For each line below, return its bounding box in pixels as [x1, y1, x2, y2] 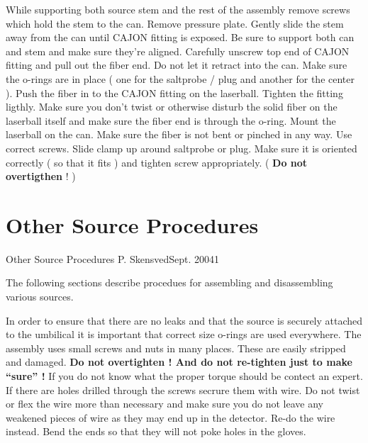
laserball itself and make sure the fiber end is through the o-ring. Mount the [6, 113, 336, 128]
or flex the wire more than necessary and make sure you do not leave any [6, 396, 323, 411]
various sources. [6, 289, 74, 304]
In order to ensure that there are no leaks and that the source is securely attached [6, 313, 363, 327]
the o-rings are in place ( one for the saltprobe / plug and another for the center [6, 71, 355, 86]
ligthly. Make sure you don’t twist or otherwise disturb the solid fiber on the [6, 99, 338, 114]
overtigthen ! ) [6, 169, 76, 184]
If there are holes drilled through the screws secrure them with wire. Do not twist [6, 382, 360, 397]
